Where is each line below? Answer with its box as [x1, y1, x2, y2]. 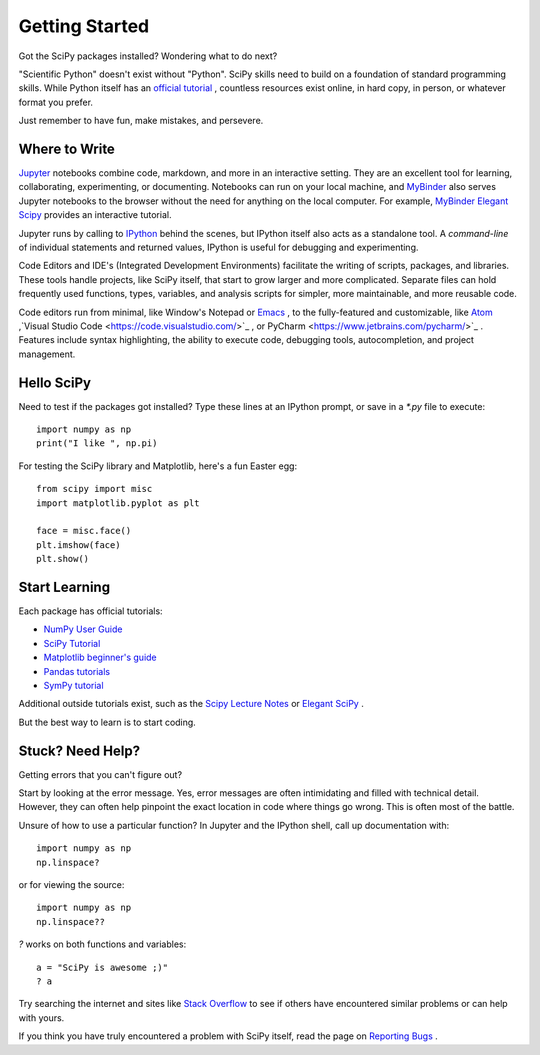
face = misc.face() [36, 525, 132, 537]
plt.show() [36, 553, 90, 565]
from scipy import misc [36, 483, 153, 495]
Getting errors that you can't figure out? [18, 768, 183, 780]
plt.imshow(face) [36, 539, 121, 550]
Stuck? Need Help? [18, 742, 140, 759]
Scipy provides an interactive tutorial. [18, 209, 172, 221]
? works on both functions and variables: [18, 938, 187, 950]
